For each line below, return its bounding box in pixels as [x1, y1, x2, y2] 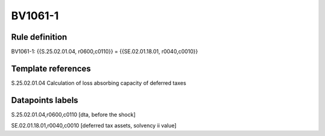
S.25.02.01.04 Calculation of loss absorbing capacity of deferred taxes [11, 79, 187, 87]
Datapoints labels [11, 95, 78, 105]
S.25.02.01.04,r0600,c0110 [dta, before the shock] [11, 111, 136, 118]
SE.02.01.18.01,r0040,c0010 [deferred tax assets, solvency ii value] [11, 122, 177, 129]
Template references [11, 63, 91, 73]
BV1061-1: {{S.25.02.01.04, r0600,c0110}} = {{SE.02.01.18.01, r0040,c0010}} [11, 48, 199, 55]
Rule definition [11, 32, 67, 42]
